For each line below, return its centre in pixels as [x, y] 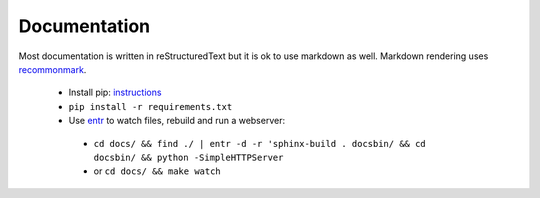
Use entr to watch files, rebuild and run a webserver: [176, 121]
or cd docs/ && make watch [157, 171]
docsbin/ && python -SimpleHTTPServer [188, 157]
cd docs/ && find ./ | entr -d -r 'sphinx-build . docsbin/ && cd [260, 143]
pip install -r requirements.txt [150, 106]
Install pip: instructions [115, 92]
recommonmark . [52, 69]
